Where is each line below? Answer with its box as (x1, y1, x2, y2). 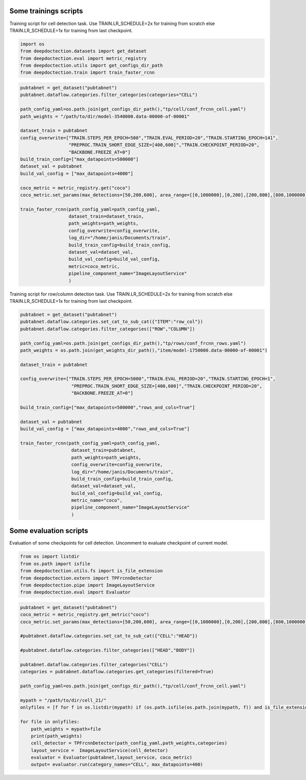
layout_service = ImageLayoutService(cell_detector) (31, 747, 168, 753)
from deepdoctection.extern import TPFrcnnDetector (20, 575, 152, 581)
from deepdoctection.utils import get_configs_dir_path (20, 63, 163, 68)
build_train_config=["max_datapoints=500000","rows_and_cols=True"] (20, 405, 195, 410)
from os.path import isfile (20, 560, 90, 567)
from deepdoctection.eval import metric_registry (20, 55, 147, 61)
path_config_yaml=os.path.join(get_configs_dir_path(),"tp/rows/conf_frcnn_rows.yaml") (20, 340, 246, 346)
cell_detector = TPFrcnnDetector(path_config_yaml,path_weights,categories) (31, 740, 227, 746)
